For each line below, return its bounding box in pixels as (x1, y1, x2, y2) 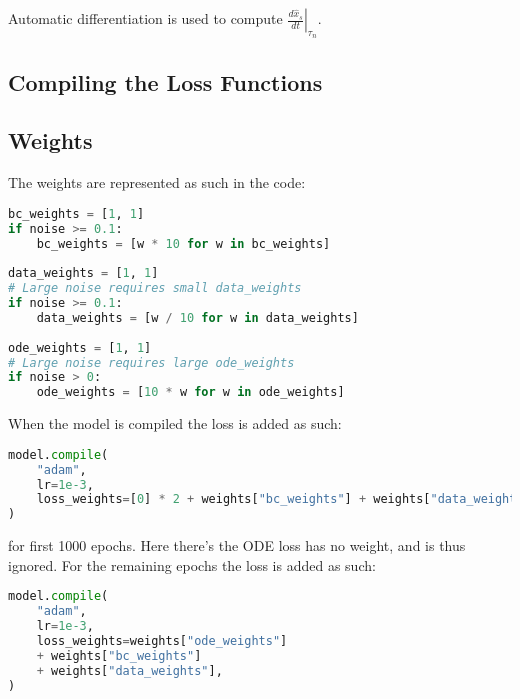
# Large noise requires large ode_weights (8, 355, 295, 370)
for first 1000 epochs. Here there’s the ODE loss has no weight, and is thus (8, 535, 466, 556)
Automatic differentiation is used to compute (8, 8, 283, 28)
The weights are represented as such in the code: (8, 172, 306, 193)
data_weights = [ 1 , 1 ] (8, 266, 159, 281)
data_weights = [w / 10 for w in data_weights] (36, 310, 359, 325)
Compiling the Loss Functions (8, 66, 323, 97)
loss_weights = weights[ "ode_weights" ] (36, 633, 288, 648)
